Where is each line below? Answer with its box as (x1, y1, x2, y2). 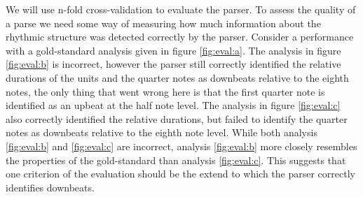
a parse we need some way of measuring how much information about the (6, 15, 321, 30)
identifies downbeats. (6, 180, 95, 194)
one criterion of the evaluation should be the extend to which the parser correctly (6, 166, 355, 181)
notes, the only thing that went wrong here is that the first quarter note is (6, 84, 325, 98)
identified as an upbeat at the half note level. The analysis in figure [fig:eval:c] (6, 98, 341, 112)
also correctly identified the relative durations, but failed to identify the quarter (6, 111, 348, 126)
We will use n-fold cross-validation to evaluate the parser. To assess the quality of (6, 2, 356, 16)
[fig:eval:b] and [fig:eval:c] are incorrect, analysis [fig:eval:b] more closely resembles (6, 138, 357, 153)
